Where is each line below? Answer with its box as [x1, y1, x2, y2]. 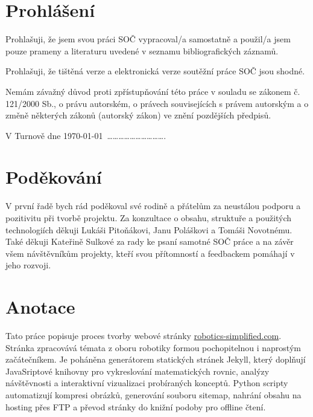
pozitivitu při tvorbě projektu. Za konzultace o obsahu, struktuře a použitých [5, 212, 292, 224]
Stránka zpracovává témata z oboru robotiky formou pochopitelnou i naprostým [5, 341, 301, 354]
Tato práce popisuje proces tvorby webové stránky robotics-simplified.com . [5, 329, 282, 342]
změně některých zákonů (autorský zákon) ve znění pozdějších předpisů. [5, 109, 271, 121]
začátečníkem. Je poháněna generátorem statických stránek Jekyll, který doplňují [5, 353, 306, 366]
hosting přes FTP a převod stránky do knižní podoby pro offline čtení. [5, 400, 266, 413]
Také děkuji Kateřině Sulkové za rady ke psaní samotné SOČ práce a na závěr [5, 235, 294, 248]
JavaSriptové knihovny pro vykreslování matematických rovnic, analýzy [5, 364, 270, 377]
